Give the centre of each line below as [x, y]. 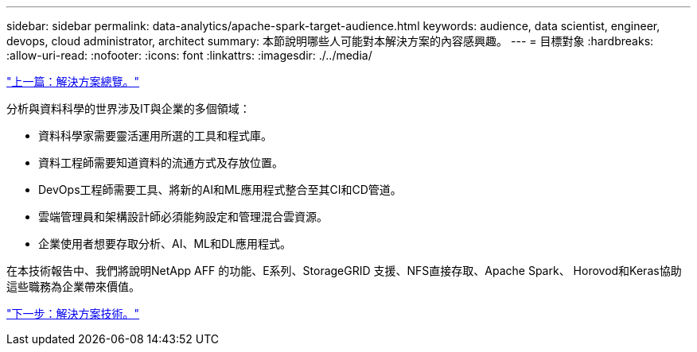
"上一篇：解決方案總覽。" [73, 81]
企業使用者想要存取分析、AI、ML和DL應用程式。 [165, 244]
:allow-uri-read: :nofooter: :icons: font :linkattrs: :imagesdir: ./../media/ [189, 55]
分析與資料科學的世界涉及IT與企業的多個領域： [128, 108]
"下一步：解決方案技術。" [73, 313]
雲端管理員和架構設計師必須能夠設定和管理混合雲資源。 [183, 217]
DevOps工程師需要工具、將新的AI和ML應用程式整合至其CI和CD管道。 [220, 190]
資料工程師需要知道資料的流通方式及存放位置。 [161, 162]
